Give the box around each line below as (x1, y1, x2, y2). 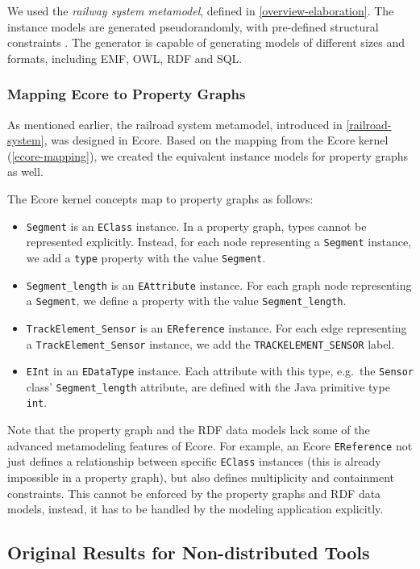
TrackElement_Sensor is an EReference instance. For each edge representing (26, 319, 407, 336)
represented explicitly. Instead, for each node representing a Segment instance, (26, 233, 412, 250)
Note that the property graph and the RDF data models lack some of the (7, 421, 370, 438)
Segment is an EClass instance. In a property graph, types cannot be (26, 217, 367, 234)
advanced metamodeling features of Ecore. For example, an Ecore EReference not (7, 437, 413, 454)
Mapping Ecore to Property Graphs (7, 84, 246, 104)
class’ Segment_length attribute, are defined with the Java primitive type (26, 378, 390, 395)
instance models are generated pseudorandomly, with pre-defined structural (7, 18, 379, 35)
